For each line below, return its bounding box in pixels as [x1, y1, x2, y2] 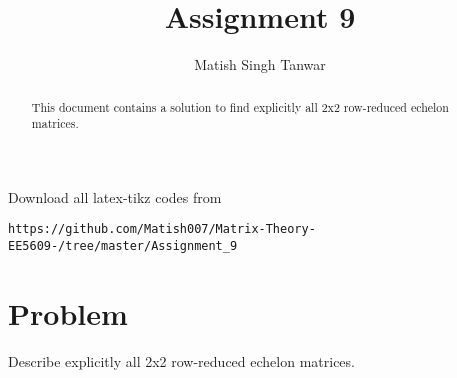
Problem [8, 292, 128, 333]
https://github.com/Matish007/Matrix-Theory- [8, 222, 316, 237]
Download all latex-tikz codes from [8, 186, 222, 207]
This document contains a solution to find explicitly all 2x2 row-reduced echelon [31, 98, 449, 115]
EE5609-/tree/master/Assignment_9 [8, 239, 238, 254]
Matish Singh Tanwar [194, 54, 326, 75]
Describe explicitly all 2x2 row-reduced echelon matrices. [8, 350, 355, 371]
